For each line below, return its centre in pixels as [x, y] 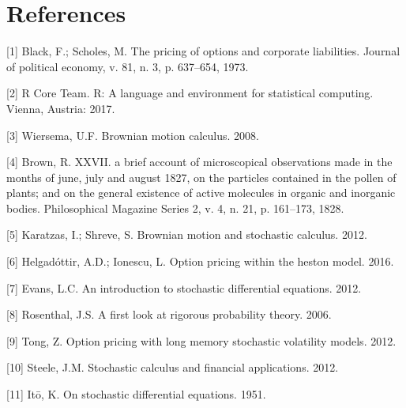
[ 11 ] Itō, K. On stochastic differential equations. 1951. [136, 394]
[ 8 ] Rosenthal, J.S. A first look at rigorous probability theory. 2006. [169, 314]
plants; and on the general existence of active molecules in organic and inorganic [201, 193]
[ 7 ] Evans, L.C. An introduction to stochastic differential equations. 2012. [184, 287]
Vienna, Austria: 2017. [61, 108]
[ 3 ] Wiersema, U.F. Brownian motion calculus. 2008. [133, 135]
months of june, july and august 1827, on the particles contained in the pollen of [201, 177]
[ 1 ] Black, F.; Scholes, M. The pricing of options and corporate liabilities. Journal [203, 51]
